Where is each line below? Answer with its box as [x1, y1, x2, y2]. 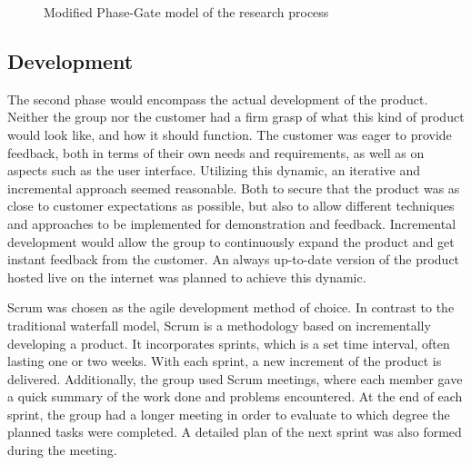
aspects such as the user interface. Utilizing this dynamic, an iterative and [7, 161, 421, 180]
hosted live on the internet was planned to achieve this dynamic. [7, 267, 366, 286]
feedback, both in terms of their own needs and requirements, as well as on [7, 143, 425, 162]
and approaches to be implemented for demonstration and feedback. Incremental [7, 213, 456, 232]
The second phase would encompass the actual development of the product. [7, 89, 428, 108]
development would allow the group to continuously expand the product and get [7, 232, 455, 251]
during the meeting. [7, 440, 117, 460]
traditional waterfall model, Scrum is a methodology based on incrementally [7, 315, 431, 334]
